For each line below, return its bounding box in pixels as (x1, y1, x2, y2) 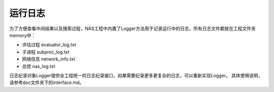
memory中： (9, 32, 36, 38)
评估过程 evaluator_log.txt (22, 42, 76, 48)
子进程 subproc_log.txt (22, 49, 70, 55)
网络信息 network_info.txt (22, 56, 76, 62)
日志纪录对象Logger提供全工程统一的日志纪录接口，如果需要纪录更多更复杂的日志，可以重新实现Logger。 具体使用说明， (9, 72, 263, 78)
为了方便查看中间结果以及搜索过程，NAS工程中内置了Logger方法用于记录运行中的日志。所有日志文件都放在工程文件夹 (9, 25, 256, 32)
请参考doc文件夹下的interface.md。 (9, 79, 84, 86)
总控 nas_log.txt (22, 63, 55, 69)
